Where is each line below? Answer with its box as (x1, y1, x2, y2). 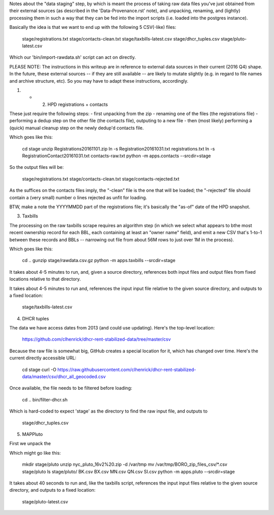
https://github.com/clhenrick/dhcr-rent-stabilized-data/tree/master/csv (22, 336, 171, 342)
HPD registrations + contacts (47, 101, 108, 107)
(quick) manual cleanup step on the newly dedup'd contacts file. (9, 125, 144, 131)
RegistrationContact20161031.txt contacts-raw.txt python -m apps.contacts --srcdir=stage (22, 153, 211, 159)
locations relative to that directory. (9, 276, 81, 282)
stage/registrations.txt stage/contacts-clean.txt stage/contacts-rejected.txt (22, 175, 180, 182)
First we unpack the (9, 440, 51, 447)
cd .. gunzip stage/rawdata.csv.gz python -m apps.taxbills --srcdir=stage (22, 257, 176, 264)
